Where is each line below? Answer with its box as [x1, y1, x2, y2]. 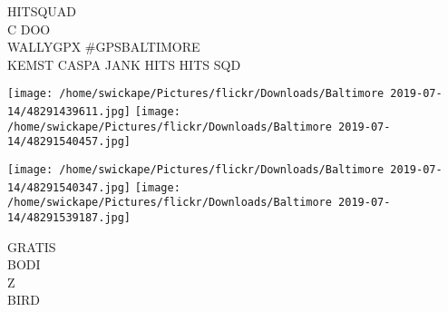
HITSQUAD [7, 2, 77, 20]
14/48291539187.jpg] [7, 210, 131, 224]
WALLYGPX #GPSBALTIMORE [7, 37, 200, 56]
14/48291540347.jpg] [7, 180, 131, 194]
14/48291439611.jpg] [7, 105, 131, 119]
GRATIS [7, 237, 56, 256]
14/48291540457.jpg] [7, 135, 131, 149]
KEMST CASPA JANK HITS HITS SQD [7, 54, 241, 73]
